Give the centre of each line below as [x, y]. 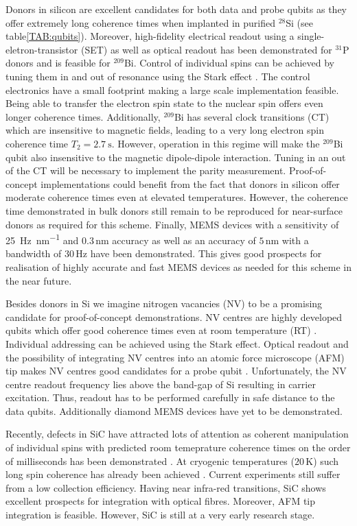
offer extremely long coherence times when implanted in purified [140, 22]
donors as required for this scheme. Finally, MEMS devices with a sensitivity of [172, 224]
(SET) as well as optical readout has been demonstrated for [206, 49]
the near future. [39, 280]
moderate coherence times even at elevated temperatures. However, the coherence [177, 197]
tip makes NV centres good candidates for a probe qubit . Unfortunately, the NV [176, 371]
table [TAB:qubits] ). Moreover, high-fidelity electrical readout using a [150, 36]
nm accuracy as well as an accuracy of [176, 240]
